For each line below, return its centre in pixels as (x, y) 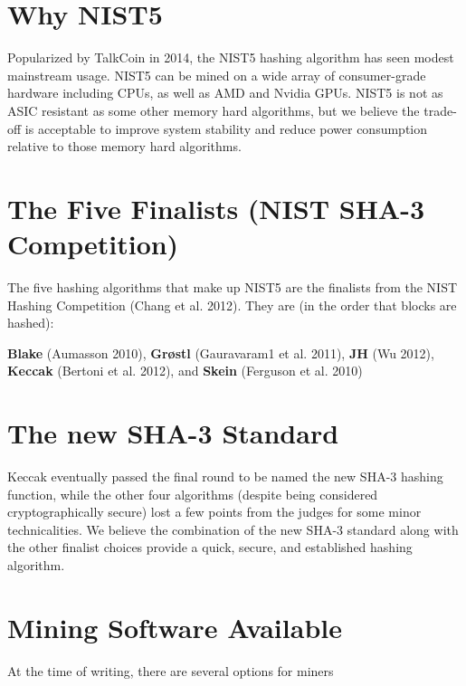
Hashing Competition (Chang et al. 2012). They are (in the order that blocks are (232, 305)
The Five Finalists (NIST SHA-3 (216, 208)
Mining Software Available (175, 627)
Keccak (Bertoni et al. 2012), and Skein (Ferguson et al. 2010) (185, 371)
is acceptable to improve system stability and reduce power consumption (226, 128)
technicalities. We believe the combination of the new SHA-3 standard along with (233, 529)
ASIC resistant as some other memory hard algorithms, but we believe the (214, 110)
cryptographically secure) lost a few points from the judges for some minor (214, 512)
